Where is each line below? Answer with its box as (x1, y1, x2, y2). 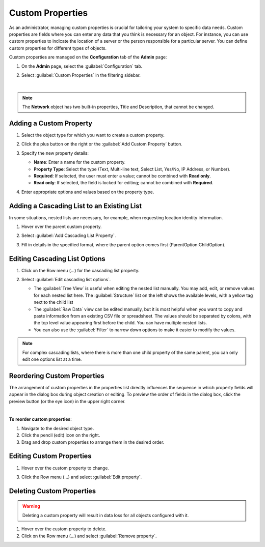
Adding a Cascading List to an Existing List (9, 202, 142, 210)
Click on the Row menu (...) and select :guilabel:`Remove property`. (21, 533, 157, 539)
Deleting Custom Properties (9, 487, 96, 495)
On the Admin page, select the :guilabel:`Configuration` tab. (21, 63, 142, 69)
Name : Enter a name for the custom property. (33, 159, 126, 165)
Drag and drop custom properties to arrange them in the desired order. (21, 439, 164, 445)
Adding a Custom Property (9, 119, 93, 127)
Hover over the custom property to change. (21, 465, 109, 471)
